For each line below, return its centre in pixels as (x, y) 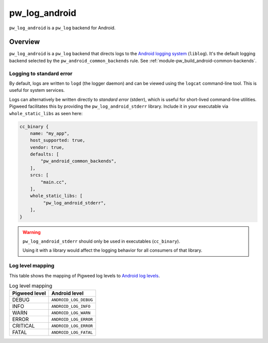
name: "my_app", (50, 133)
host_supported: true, (58, 140)
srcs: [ (39, 175)
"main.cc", (54, 182)
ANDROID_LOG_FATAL (72, 332)
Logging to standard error (41, 73)
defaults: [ (45, 154)
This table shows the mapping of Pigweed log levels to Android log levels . (84, 275)
